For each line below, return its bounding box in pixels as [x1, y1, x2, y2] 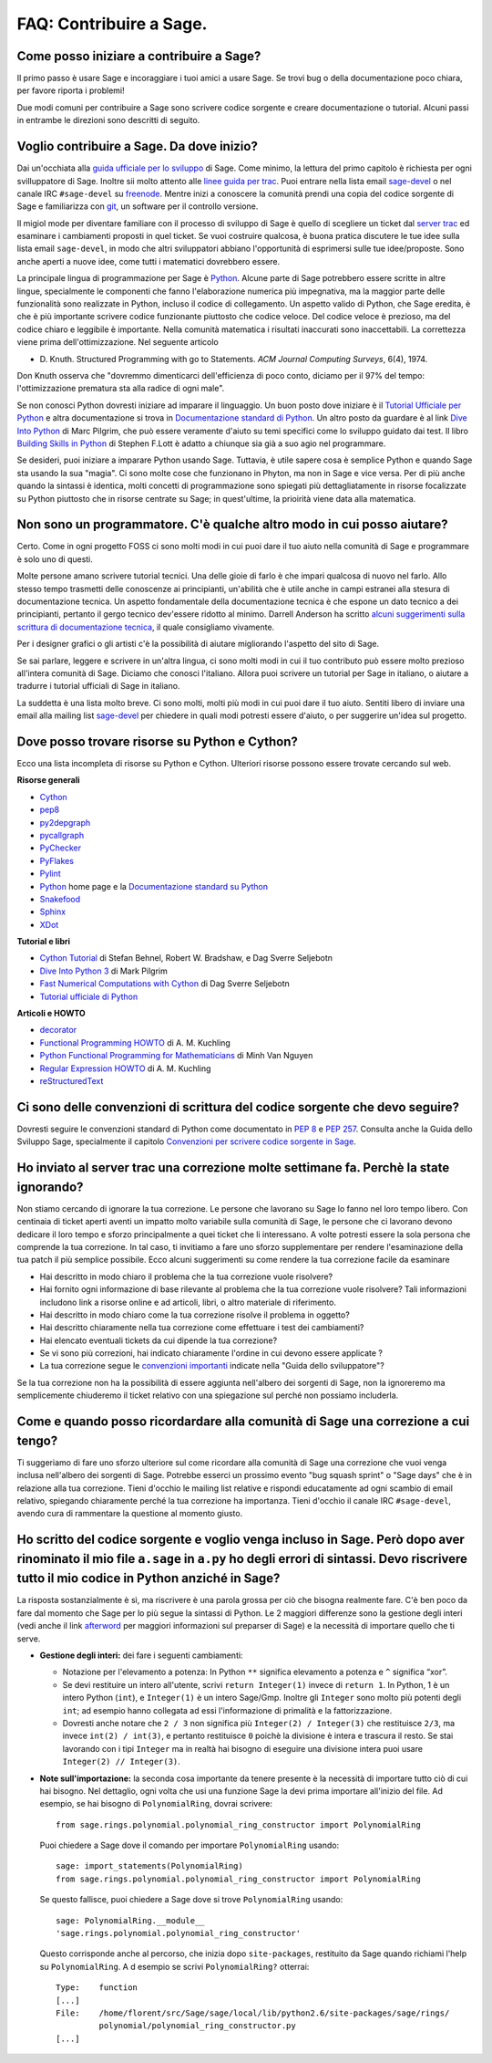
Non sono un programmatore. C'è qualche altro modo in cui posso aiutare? [16, 516, 448, 533]
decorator [39, 1025, 77, 1036]
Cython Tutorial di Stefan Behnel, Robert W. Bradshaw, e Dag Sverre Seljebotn [39, 953, 333, 964]
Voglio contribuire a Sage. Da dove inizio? [16, 139, 259, 154]
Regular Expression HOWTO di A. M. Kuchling [39, 1063, 211, 1074]
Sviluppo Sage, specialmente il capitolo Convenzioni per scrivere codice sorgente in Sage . [16, 1136, 357, 1147]
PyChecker [39, 842, 82, 853]
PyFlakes [39, 855, 75, 866]
